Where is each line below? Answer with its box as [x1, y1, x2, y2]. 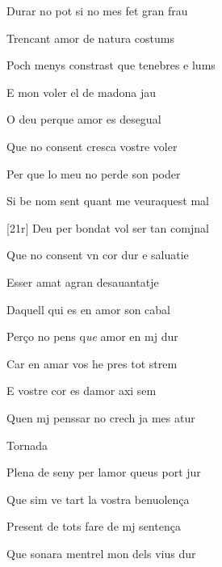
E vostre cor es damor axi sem [6, 382, 157, 399]
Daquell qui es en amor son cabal [6, 300, 170, 317]
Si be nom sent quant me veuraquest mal [6, 192, 210, 209]
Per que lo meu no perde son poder [6, 165, 181, 182]
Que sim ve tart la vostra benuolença [6, 490, 190, 507]
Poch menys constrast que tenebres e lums [6, 57, 216, 73]
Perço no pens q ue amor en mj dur [6, 328, 178, 345]
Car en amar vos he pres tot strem [6, 355, 178, 372]
